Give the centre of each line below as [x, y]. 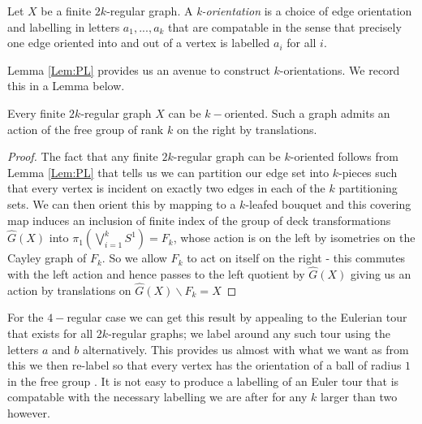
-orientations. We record [340, 69]
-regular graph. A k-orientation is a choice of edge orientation [259, 11]
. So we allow [134, 258]
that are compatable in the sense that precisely [285, 26]
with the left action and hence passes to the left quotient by [156, 273]
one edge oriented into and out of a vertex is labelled [139, 43]
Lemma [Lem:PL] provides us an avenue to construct [139, 69]
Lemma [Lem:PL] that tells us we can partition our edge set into [168, 172]
